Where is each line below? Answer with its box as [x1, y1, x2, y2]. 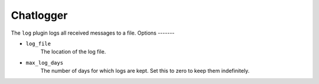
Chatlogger [11, 9, 68, 22]
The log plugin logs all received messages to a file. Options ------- [11, 29, 175, 36]
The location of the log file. [40, 48, 106, 55]
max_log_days [25, 59, 64, 66]
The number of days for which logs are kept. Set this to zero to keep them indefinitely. [40, 68, 250, 75]
